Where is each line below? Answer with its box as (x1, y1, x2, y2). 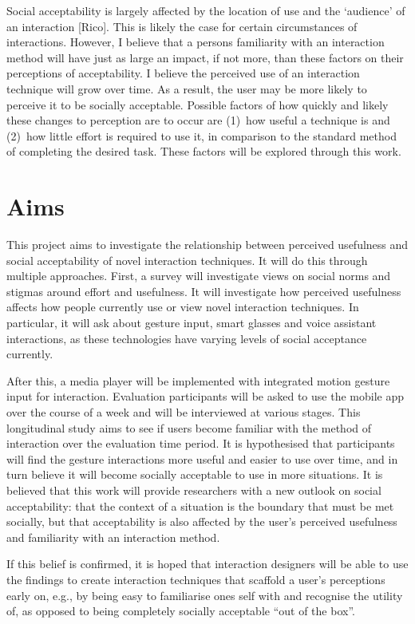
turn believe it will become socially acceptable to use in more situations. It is (6, 466, 383, 483)
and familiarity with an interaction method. (6, 528, 220, 545)
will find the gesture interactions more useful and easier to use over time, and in (6, 450, 398, 467)
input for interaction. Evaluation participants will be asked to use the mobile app (6, 388, 404, 405)
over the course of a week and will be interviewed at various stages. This (6, 404, 361, 420)
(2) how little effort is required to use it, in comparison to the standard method (6, 127, 397, 144)
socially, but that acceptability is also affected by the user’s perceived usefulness (6, 513, 397, 530)
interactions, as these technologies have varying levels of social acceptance (6, 330, 367, 346)
